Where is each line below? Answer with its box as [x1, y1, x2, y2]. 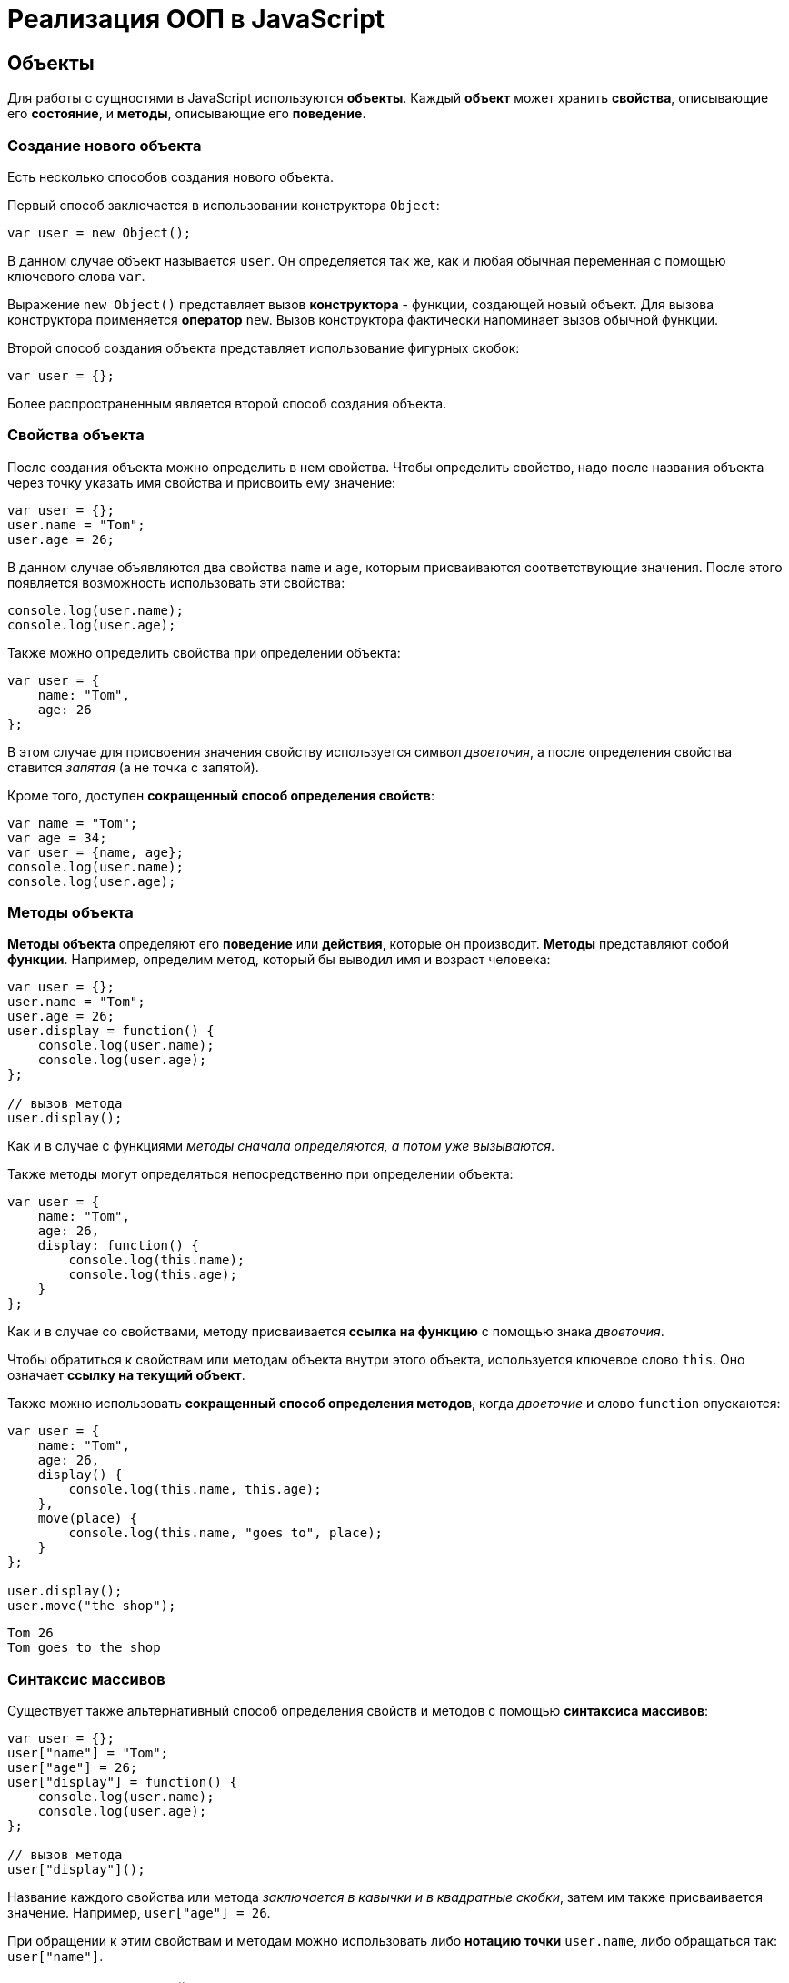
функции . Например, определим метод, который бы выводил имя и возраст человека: [7, 951, 551, 968]
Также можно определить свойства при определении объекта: [7, 644, 401, 660]
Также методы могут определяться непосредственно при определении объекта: [7, 1166, 514, 1183]
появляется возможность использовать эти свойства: [7, 574, 345, 590]
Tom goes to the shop [7, 1640, 161, 1656]
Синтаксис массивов [7, 1669, 165, 1688]
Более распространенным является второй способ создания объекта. [7, 395, 447, 411]
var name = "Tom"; [7, 815, 138, 830]
